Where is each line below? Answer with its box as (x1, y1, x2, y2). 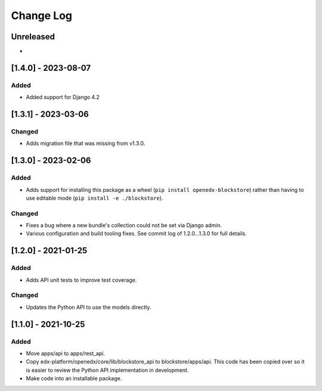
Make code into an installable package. (26, 375, 122, 382)
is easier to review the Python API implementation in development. (26, 367, 189, 374)
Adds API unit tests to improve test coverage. (26, 276, 137, 283)
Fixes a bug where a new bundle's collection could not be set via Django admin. (26, 222, 222, 229)
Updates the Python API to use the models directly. (26, 303, 151, 311)
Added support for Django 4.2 (26, 94, 100, 101)
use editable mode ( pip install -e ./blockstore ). (26, 194, 163, 201)
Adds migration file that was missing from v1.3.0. (26, 140, 145, 147)
